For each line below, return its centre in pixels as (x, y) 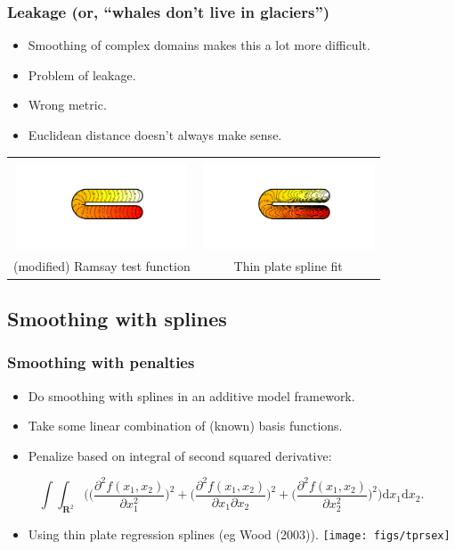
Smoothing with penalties (101, 362)
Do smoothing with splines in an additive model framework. (191, 395)
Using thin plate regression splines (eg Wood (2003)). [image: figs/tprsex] (239, 534)
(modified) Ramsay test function (102, 266)
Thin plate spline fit (288, 266)
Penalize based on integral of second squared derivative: (180, 455)
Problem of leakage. (82, 74)
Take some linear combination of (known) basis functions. (185, 426)
